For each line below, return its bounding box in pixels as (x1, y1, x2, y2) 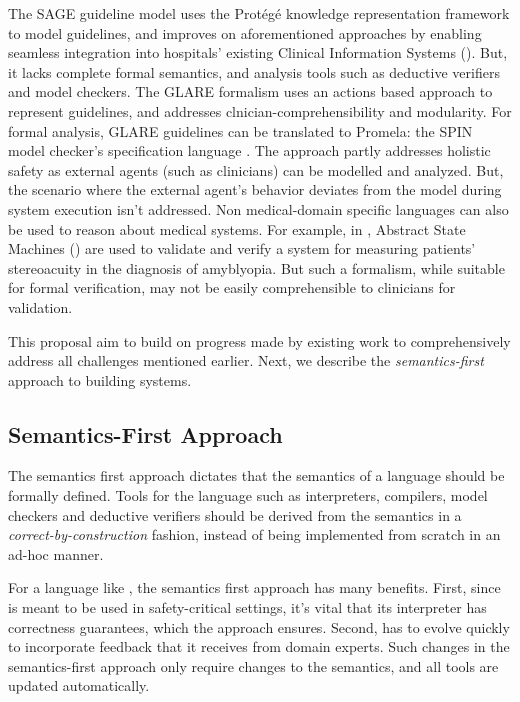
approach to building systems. (8, 369, 192, 390)
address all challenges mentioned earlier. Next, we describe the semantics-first (8, 350, 484, 371)
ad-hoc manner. (8, 543, 104, 564)
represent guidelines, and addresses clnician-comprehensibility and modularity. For (8, 100, 512, 121)
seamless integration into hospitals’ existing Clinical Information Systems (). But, (8, 42, 508, 63)
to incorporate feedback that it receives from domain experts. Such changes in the (8, 636, 510, 657)
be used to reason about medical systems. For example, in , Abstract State (8, 218, 466, 239)
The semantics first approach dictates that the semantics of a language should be (8, 465, 505, 486)
